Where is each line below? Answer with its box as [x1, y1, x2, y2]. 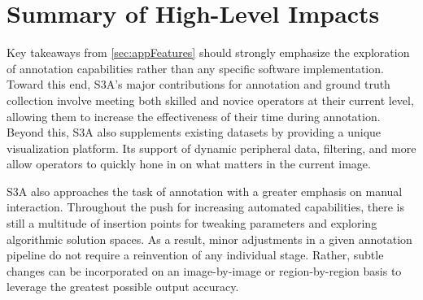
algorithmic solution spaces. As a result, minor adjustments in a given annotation [7, 230, 412, 247]
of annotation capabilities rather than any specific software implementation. [7, 59, 384, 76]
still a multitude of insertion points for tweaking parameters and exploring [7, 215, 377, 232]
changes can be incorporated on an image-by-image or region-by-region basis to [7, 262, 402, 279]
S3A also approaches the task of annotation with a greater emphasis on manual [7, 182, 403, 199]
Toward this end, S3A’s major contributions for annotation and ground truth [7, 76, 390, 93]
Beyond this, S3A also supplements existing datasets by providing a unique [7, 124, 382, 141]
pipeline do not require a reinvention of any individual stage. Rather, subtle [7, 246, 384, 263]
